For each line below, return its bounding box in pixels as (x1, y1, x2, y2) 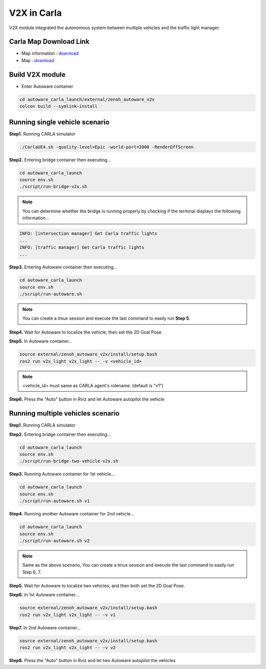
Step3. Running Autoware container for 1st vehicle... (9, 471, 115, 477)
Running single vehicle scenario (9, 118, 110, 126)
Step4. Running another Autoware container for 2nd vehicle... (9, 511, 134, 517)
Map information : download (21, 50, 79, 56)
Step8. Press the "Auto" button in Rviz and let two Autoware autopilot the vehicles (9, 658, 176, 664)
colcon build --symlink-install (19, 104, 98, 109)
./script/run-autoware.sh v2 (19, 538, 90, 544)
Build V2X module (9, 70, 66, 79)
